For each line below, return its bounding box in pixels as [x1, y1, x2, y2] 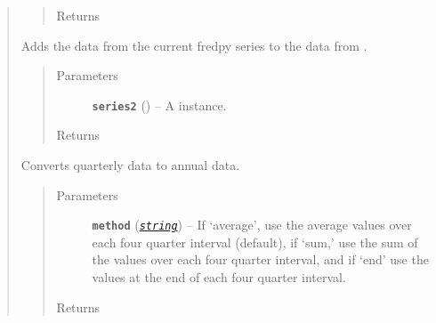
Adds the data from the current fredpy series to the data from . [20, 36, 367, 54]
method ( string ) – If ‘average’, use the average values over [92, 215, 412, 234]
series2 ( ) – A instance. [92, 95, 227, 114]
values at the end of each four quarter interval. [92, 268, 346, 287]
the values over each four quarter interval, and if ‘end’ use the [92, 250, 429, 269]
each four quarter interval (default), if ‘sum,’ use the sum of [92, 232, 418, 251]
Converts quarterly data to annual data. [20, 156, 240, 174]
